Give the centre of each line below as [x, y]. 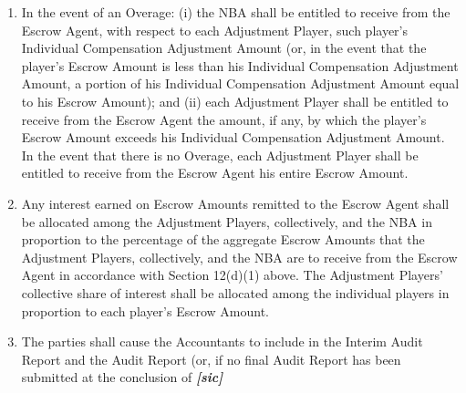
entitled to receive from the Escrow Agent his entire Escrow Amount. [215, 173]
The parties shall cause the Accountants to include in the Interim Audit [222, 341]
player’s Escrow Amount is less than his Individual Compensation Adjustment [240, 65]
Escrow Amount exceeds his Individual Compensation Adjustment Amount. [233, 137]
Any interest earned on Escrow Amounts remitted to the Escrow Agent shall [235, 203]
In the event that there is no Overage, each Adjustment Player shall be [220, 155]
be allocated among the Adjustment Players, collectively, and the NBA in [227, 221]
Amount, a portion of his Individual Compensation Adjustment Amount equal [240, 83]
